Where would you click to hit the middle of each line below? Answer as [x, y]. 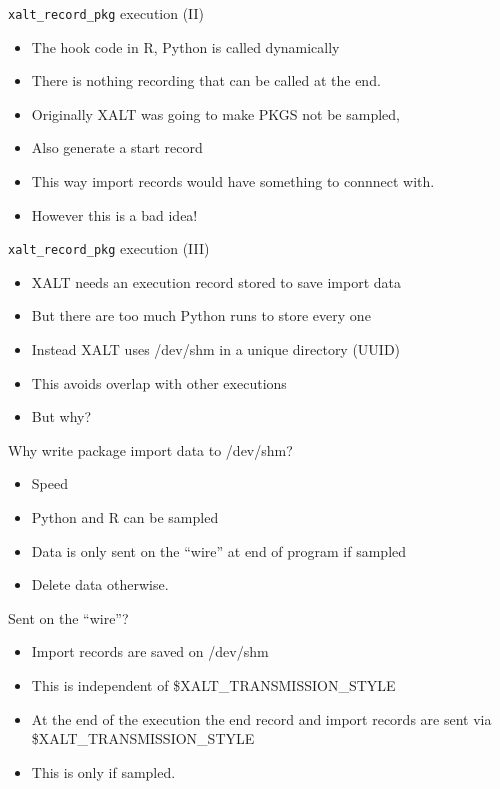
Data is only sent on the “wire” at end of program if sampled [219, 550]
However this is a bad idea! [114, 214]
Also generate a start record [117, 147]
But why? [61, 416]
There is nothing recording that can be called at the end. [206, 80]
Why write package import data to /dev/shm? [150, 449]
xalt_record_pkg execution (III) [109, 248]
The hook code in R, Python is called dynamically [185, 46]
